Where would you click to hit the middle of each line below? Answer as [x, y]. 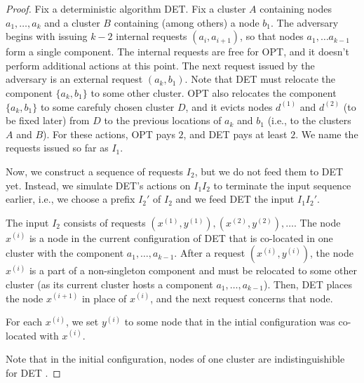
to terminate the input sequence [282, 185]
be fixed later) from [48, 120]
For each [24, 322]
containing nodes [296, 8]
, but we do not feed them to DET [269, 171]
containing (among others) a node [187, 22]
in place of [104, 298]
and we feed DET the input [235, 199]
